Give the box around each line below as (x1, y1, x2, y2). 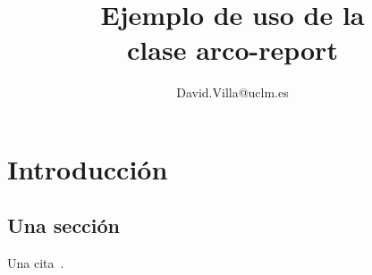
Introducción (7, 150, 168, 187)
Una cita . (7, 254, 64, 272)
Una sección (7, 212, 121, 239)
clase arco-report (127, 31, 338, 68)
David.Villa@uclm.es (176, 83, 289, 102)
